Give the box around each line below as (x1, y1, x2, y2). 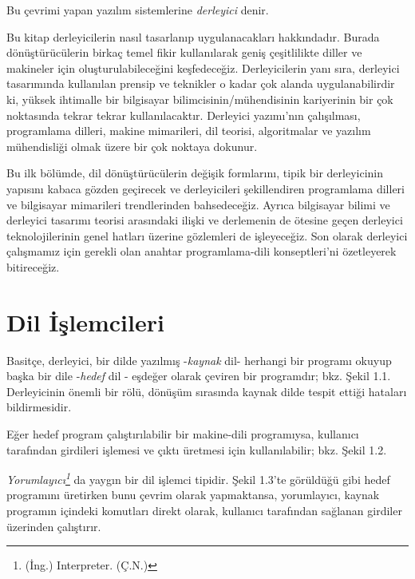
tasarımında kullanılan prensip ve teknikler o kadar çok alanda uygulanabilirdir (6, 75, 395, 92)
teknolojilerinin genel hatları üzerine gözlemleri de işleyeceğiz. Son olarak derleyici (6, 227, 408, 244)
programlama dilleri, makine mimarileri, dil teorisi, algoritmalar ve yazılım (6, 122, 371, 139)
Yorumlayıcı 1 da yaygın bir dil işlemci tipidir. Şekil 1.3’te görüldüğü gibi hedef (6, 469, 390, 487)
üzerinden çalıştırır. (6, 518, 101, 534)
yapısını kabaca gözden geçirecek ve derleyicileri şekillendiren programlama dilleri (6, 180, 405, 196)
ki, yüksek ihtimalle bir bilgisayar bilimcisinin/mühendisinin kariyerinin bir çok (6, 90, 393, 107)
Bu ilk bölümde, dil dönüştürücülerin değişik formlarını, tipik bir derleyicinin (6, 165, 384, 181)
